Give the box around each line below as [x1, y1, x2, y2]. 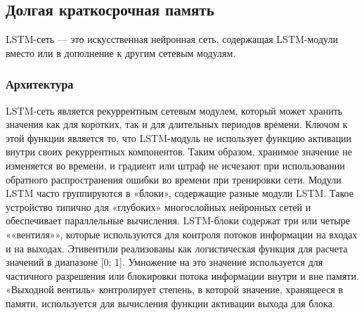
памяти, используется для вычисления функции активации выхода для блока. [6, 295, 335, 310]
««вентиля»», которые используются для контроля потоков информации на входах [6, 226, 358, 241]
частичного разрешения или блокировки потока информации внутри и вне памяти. [6, 268, 359, 283]
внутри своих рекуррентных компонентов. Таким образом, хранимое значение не [6, 144, 352, 159]
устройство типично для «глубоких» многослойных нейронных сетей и [6, 199, 311, 214]
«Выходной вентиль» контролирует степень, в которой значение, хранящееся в [6, 282, 344, 297]
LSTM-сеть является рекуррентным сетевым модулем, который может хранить [6, 103, 343, 117]
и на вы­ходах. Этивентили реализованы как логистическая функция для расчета [6, 240, 348, 255]
